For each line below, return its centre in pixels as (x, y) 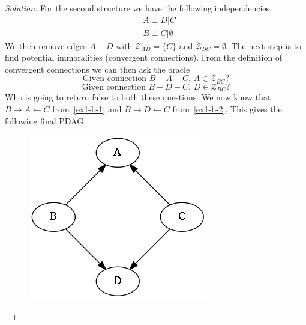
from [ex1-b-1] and (87, 108)
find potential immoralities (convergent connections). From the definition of (144, 57)
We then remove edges (46, 45)
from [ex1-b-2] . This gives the (227, 108)
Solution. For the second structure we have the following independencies (137, 8)
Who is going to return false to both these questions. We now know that (138, 97)
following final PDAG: (46, 120)
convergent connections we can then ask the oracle (97, 69)
